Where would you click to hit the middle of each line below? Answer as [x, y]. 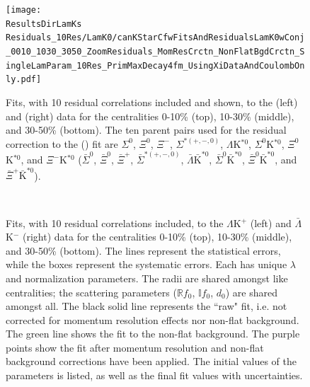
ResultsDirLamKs [44, 24]
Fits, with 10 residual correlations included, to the [115, 223]
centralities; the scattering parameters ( [91, 292]
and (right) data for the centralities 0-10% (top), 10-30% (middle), [150, 116]
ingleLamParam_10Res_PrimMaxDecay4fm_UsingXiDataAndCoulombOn [155, 65]
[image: [24, 10]
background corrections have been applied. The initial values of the [151, 361]
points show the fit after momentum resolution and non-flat [135, 347]
